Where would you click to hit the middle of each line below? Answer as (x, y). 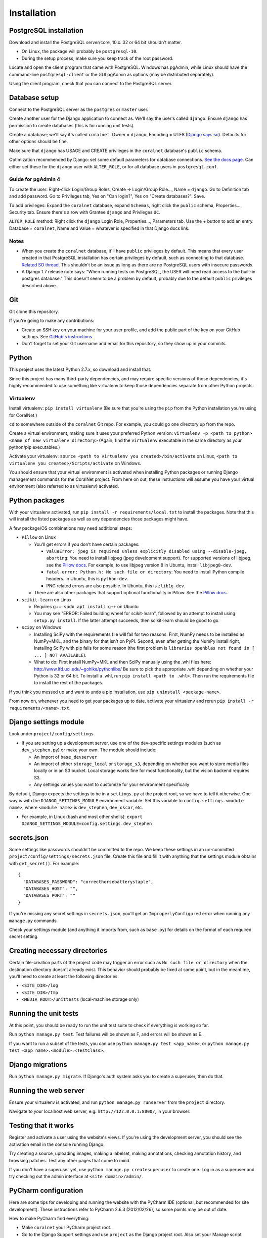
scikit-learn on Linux (46, 600)
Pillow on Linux (39, 537)
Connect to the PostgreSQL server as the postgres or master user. (79, 109)
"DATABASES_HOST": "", (50, 888)
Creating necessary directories (58, 951)
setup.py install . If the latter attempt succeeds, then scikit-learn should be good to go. (127, 620)
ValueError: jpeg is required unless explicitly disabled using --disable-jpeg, (147, 551)
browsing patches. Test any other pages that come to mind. (70, 1160)
